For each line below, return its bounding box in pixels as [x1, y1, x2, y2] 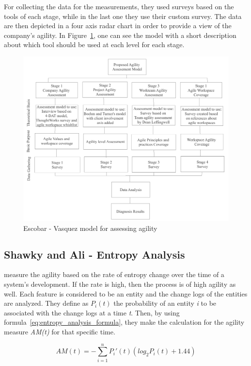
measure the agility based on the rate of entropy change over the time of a [4, 269, 224, 279]
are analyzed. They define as [4, 298, 89, 308]
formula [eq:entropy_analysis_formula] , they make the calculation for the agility [4, 317, 245, 327]
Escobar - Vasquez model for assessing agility [23, 223, 157, 233]
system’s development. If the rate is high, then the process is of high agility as [4, 279, 236, 289]
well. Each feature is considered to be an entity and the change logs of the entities [4, 288, 248, 298]
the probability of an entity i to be [113, 298, 217, 308]
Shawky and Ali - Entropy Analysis [4, 246, 185, 261]
